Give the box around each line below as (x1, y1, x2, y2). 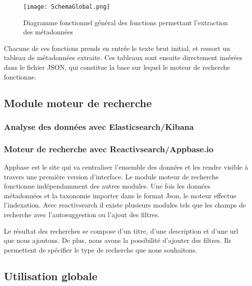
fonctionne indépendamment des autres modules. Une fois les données (4, 181, 210, 191)
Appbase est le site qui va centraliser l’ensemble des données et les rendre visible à (4, 162, 248, 172)
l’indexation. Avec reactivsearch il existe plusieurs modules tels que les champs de (4, 200, 246, 210)
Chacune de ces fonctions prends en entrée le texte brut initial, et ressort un (4, 43, 230, 53)
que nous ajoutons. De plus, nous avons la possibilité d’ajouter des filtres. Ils (4, 235, 231, 245)
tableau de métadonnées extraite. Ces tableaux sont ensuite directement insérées (4, 52, 243, 63)
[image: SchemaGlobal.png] (23, 3, 110, 10)
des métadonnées (23, 27, 73, 37)
